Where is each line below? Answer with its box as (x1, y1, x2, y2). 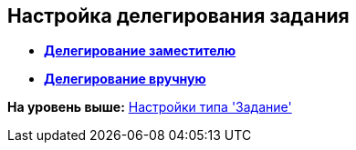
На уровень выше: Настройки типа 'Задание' (7, 99, 292, 115)
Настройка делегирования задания (7, 5, 350, 27)
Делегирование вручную (44, 71, 206, 87)
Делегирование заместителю (44, 43, 236, 59)
